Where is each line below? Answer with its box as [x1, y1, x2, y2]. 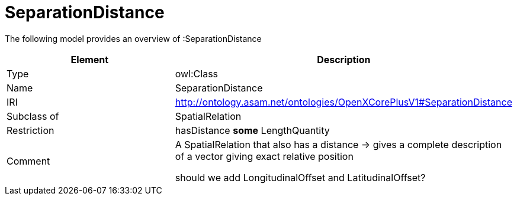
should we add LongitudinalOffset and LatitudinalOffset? [175, 171, 426, 183]
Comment [7, 155, 50, 167]
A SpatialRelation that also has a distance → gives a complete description [175, 138, 502, 150]
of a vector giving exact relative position [175, 150, 354, 162]
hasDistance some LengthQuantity [175, 124, 330, 136]
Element [70, 53, 109, 65]
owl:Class [175, 67, 219, 80]
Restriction [7, 124, 54, 136]
